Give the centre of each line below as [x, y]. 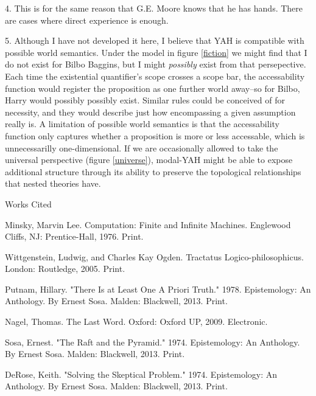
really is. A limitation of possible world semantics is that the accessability [142, 124]
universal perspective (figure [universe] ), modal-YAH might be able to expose [149, 160]
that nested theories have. [53, 183]
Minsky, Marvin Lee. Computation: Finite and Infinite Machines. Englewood [148, 224]
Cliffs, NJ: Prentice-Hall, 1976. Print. [74, 236]
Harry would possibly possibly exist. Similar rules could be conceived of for [145, 100]
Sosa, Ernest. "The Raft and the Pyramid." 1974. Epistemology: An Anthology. [153, 342]
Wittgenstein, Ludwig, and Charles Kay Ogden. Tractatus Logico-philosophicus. [154, 256]
